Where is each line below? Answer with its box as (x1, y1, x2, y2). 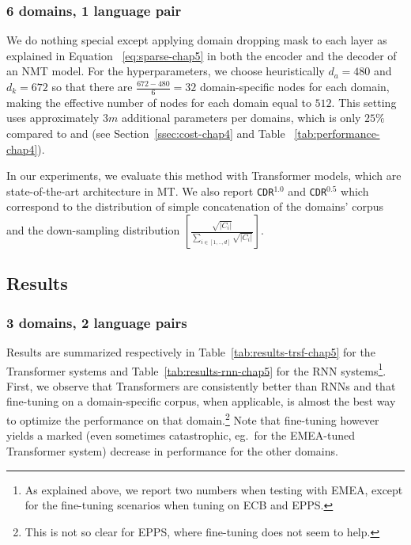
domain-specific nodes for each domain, (199, 78, 390, 94)
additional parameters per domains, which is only (121, 109, 361, 126)
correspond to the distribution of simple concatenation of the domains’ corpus (6, 198, 383, 215)
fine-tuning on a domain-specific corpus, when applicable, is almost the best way (6, 393, 396, 410)
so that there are (51, 78, 133, 94)
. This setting (331, 93, 397, 110)
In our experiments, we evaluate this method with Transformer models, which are (6, 167, 402, 184)
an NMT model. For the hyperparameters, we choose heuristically (6, 63, 325, 79)
